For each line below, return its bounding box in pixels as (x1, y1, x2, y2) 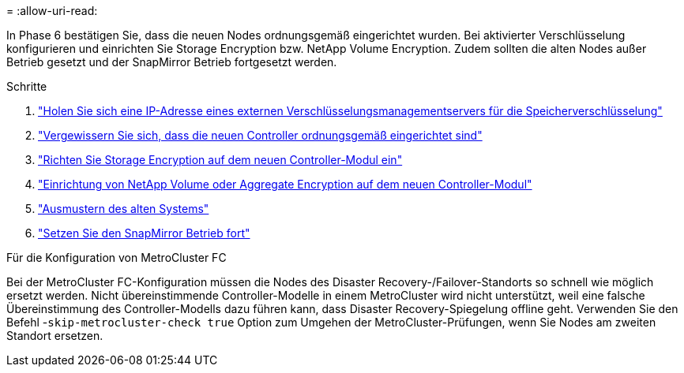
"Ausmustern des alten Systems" (38, 202, 209, 215)
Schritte (6, 80, 47, 93)
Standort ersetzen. (6, 329, 103, 342)
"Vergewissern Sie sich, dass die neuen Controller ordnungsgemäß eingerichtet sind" (38, 129, 483, 142)
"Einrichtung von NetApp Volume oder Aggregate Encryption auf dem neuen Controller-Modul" (38, 177, 532, 191)
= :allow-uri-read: (6, 4, 98, 17)
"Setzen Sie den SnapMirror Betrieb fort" (38, 226, 250, 240)
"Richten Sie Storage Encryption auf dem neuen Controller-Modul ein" (38, 153, 403, 166)
